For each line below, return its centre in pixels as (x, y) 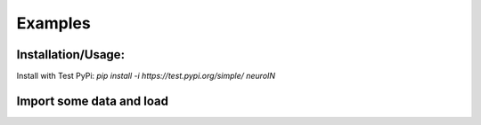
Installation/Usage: (70, 55)
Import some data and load (93, 101)
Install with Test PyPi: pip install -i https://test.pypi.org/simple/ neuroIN (146, 76)
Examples (53, 23)
